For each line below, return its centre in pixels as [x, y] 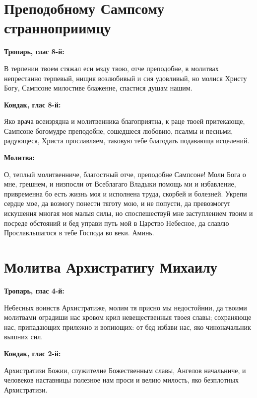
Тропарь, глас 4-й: [34, 290]
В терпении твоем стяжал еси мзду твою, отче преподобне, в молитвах [111, 68]
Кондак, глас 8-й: [32, 104]
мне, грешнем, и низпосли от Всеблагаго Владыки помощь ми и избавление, [120, 184]
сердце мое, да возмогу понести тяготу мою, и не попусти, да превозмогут [117, 203]
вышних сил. [24, 337]
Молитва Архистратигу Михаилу [111, 267]
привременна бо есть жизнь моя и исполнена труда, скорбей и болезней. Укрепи [126, 193]
